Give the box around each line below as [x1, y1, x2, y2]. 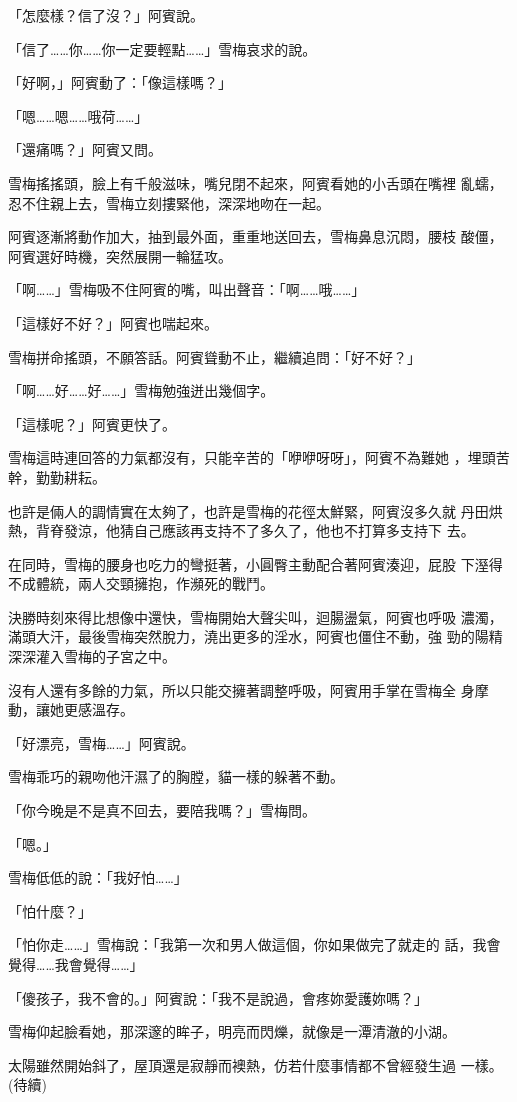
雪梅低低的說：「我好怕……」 [8, 867, 188, 888]
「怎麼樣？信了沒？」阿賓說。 [8, 5, 204, 25]
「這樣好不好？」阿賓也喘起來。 [8, 312, 218, 333]
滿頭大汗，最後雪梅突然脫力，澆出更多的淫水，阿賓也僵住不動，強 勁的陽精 [8, 626, 503, 647]
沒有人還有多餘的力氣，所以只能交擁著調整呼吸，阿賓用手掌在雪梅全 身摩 [8, 679, 489, 700]
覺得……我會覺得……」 [8, 954, 144, 974]
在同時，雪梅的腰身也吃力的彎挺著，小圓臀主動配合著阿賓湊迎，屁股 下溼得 [8, 553, 503, 574]
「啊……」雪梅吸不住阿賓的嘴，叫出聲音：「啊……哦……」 [8, 279, 366, 300]
